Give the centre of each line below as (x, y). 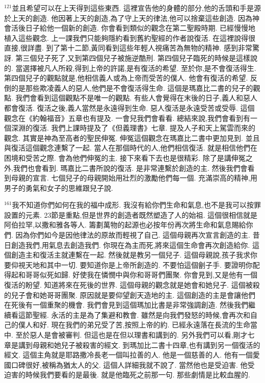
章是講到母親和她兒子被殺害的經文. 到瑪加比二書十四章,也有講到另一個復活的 (132, 344)
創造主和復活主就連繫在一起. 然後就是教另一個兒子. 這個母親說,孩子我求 (130, 255)
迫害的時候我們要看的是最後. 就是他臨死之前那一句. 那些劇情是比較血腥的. (127, 375)
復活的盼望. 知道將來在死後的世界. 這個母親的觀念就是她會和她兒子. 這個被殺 (132, 285)
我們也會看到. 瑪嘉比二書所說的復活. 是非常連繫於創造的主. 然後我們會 (130, 168)
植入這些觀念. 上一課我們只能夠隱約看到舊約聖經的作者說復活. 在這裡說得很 (130, 37)
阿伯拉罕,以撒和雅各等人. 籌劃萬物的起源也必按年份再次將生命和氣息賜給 (125, 225)
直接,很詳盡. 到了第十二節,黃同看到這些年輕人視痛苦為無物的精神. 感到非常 (128, 48)
